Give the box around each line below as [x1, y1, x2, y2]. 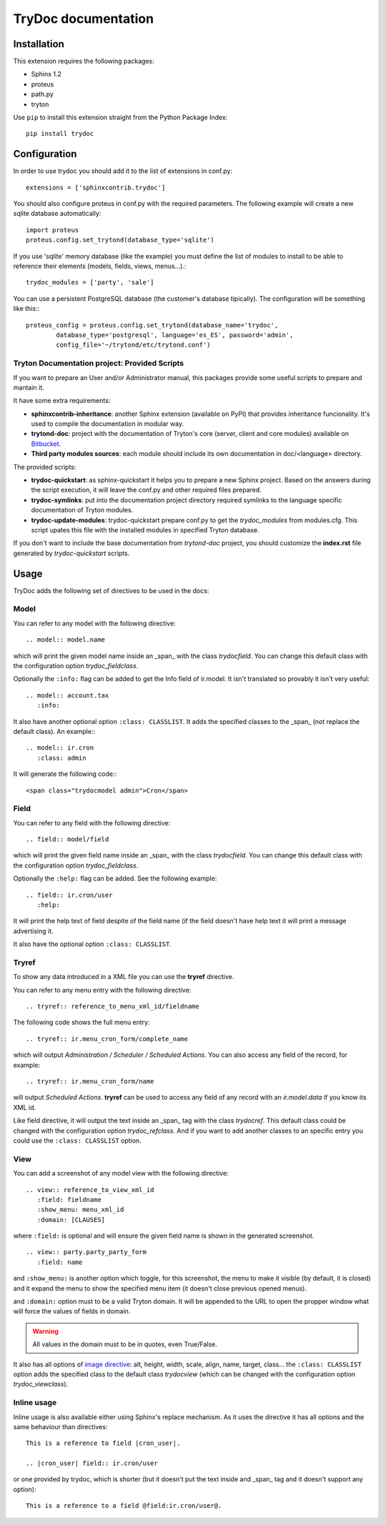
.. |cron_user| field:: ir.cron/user [26, 1459, 159, 1468]
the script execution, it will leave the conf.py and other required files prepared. [31, 486, 262, 495]
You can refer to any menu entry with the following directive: [13, 985, 192, 994]
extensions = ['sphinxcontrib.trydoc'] [26, 183, 166, 192]
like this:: [13, 304, 39, 313]
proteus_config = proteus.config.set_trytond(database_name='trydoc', [26, 321, 279, 329]
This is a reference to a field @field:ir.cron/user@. [26, 1501, 222, 1510]
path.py [31, 90, 54, 99]
